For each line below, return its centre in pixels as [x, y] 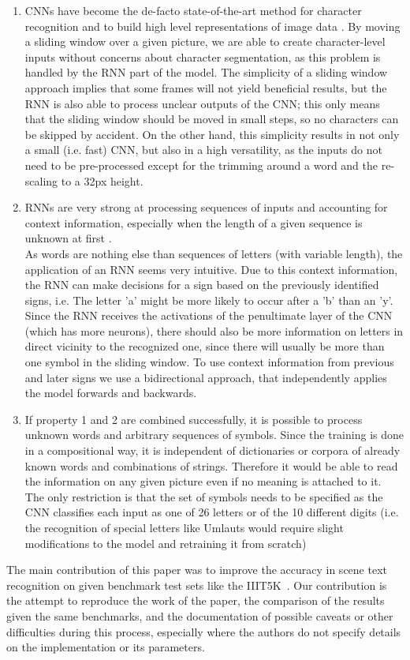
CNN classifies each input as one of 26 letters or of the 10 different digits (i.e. [212, 512]
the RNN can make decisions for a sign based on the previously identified [202, 285]
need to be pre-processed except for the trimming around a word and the [201, 165]
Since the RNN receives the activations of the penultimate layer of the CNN [209, 315]
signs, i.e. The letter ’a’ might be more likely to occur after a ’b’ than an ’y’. [209, 300]
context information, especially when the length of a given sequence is [194, 222]
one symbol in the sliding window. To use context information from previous [209, 362]
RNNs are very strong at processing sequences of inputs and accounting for [206, 207]
